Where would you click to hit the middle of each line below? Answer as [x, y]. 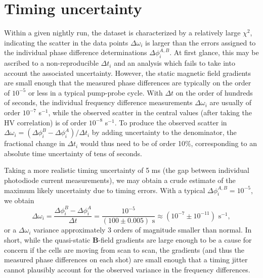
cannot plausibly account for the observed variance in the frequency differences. [127, 269]
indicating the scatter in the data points [66, 42]
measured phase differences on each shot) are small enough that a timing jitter [126, 260]
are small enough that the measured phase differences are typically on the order [128, 83]
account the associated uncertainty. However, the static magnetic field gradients [128, 73]
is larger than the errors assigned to [201, 42]
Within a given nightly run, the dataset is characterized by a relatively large [122, 33]
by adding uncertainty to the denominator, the [164, 132]
